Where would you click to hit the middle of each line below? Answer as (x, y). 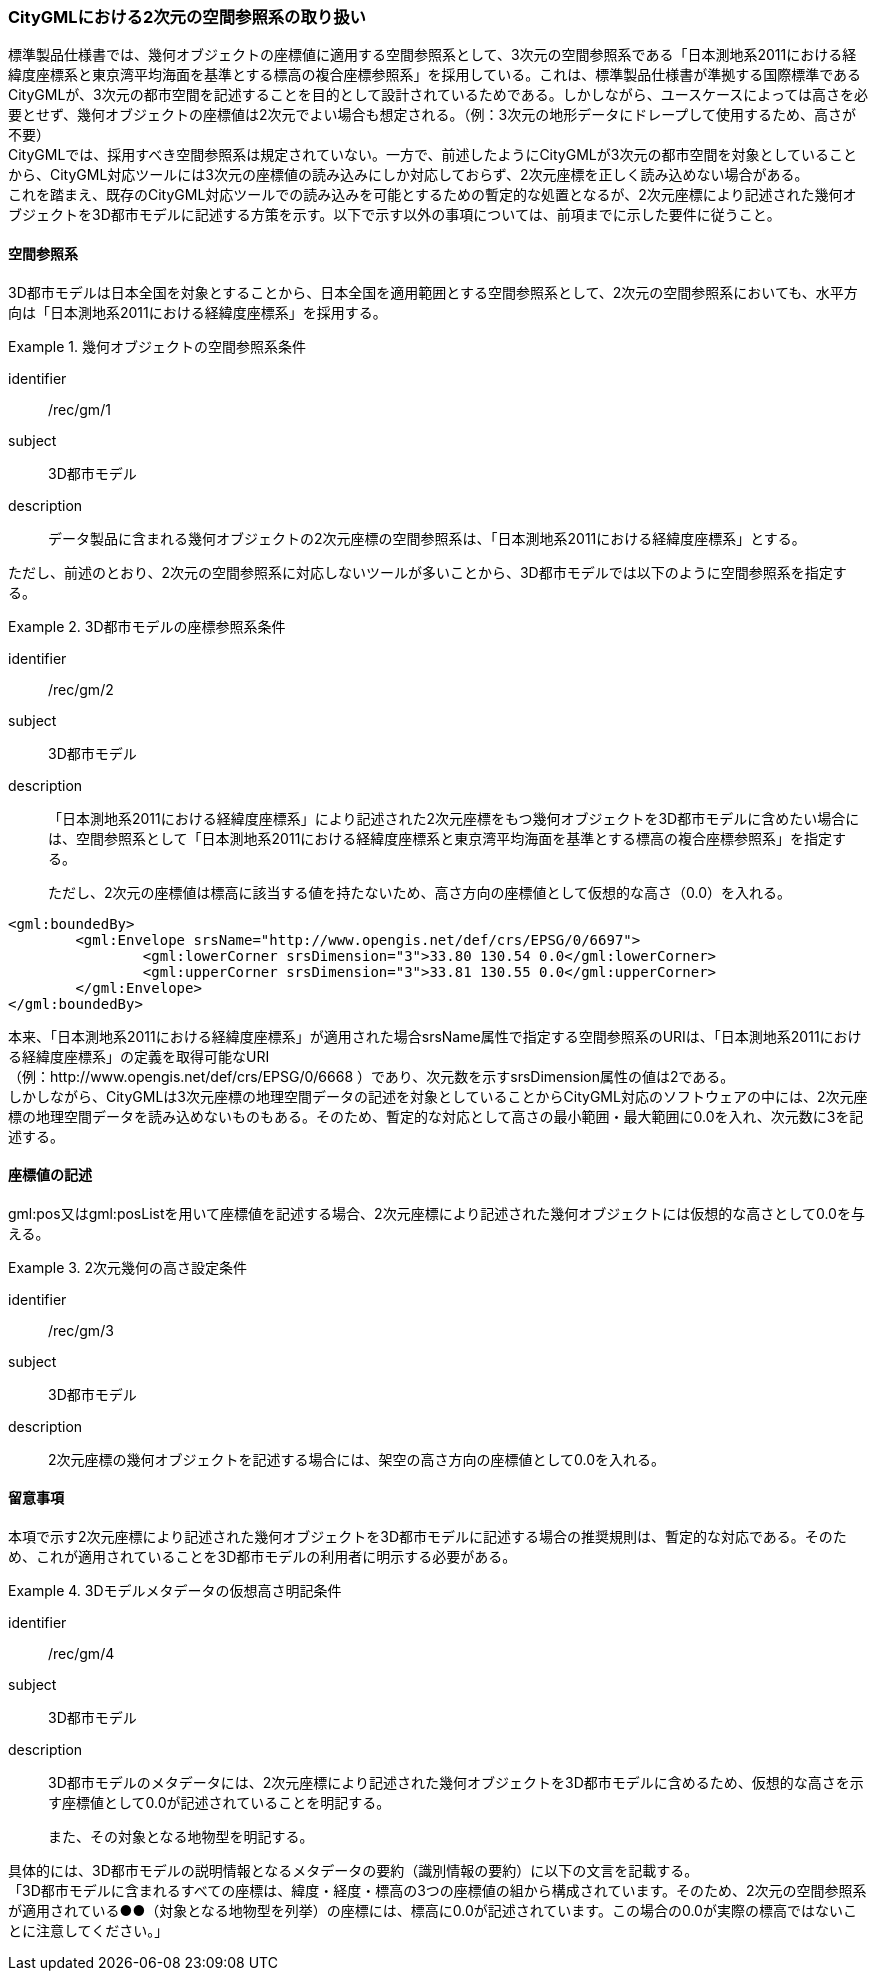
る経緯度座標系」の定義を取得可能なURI (139, 1056)
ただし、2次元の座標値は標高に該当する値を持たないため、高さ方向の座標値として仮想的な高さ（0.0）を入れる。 (420, 892)
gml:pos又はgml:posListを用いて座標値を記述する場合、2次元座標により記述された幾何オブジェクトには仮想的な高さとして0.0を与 (436, 1213)
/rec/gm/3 (81, 1330)
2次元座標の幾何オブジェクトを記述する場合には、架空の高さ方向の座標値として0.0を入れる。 (357, 1459)
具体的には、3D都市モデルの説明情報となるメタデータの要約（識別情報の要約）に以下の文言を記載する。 (353, 1871)
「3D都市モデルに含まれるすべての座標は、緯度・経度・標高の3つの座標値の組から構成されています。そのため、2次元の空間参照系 (437, 1891)
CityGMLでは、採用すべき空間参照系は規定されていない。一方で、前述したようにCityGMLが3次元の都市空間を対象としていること (432, 155)
